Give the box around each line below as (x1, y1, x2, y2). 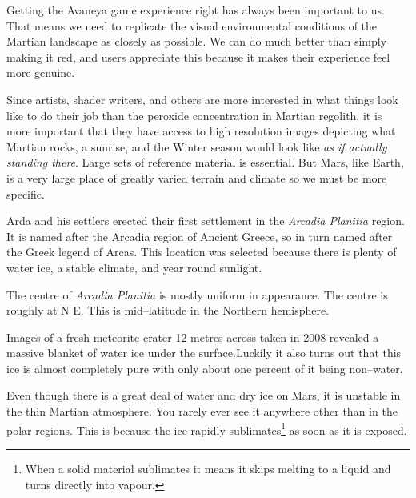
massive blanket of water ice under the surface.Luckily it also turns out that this (6, 344, 402, 361)
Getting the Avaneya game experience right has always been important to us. (6, 2, 385, 18)
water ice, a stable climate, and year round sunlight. (6, 259, 262, 275)
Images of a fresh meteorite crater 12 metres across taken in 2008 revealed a (6, 328, 379, 345)
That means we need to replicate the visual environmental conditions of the (6, 17, 378, 34)
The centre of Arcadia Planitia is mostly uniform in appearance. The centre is (6, 286, 388, 303)
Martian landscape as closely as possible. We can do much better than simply (6, 33, 387, 50)
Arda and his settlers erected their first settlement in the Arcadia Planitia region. (6, 212, 405, 229)
